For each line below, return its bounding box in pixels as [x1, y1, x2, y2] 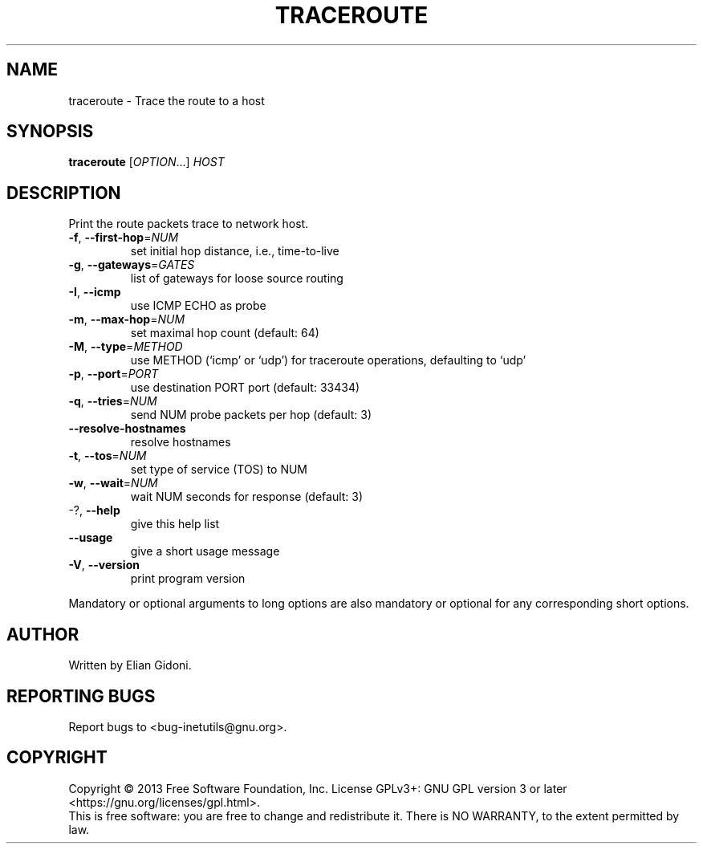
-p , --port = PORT [68, 367, 159, 381]
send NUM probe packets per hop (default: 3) [130, 408, 372, 422]
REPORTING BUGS [6, 685, 156, 706]
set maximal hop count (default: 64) [130, 326, 319, 340]
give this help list [130, 517, 220, 531]
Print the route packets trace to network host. [68, 217, 309, 231]
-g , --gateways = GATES [68, 258, 195, 272]
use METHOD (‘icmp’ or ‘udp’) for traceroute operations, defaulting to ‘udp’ [130, 353, 526, 368]
